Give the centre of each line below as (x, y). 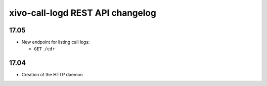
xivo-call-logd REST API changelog (83, 13)
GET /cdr (44, 49)
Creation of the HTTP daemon (52, 75)
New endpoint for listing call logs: (56, 42)
